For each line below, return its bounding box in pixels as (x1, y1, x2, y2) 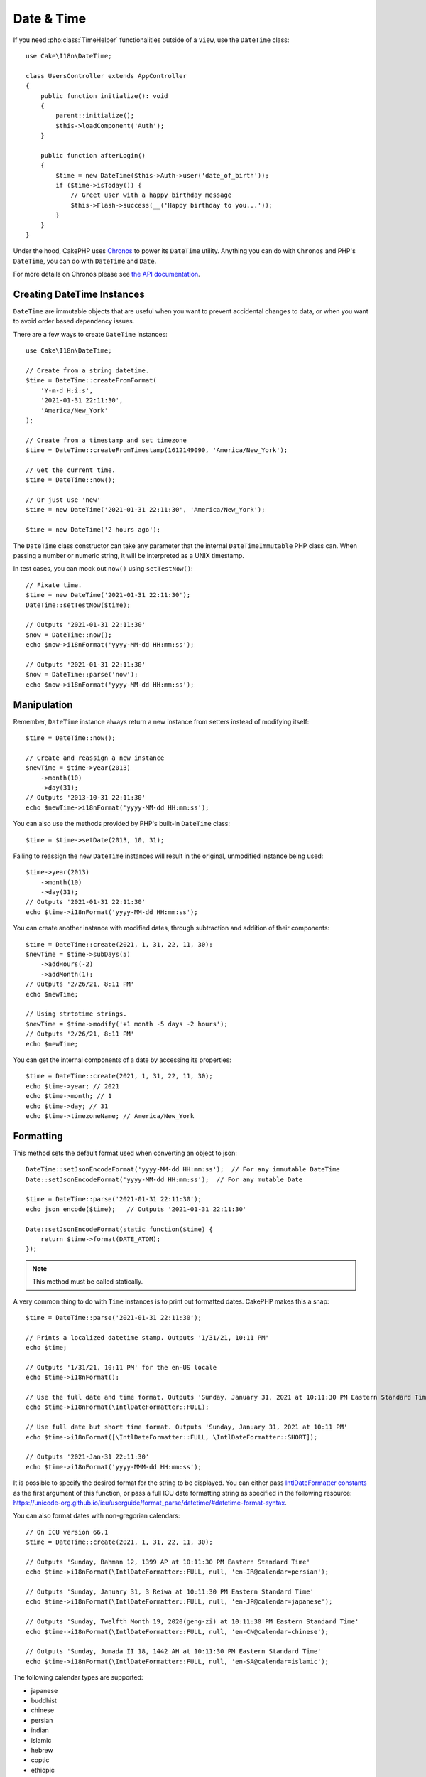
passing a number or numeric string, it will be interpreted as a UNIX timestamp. (13, 552, 245, 560)
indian (31, 1726, 49, 1734)
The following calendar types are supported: (13, 1673, 143, 1682)
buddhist (31, 1696, 57, 1704)
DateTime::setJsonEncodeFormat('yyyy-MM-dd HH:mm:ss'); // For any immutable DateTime (26, 1166, 341, 1174)
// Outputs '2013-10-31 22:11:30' (26, 793, 146, 802)
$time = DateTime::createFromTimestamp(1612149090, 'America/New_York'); (26, 446, 288, 454)
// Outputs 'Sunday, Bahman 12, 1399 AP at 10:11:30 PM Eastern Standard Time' (26, 1557, 310, 1566)
